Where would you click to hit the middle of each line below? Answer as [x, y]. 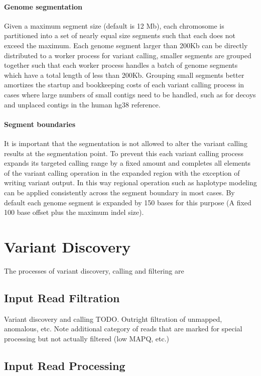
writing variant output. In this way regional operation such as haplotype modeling [130, 182]
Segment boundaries [40, 124]
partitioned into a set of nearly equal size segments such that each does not [120, 35]
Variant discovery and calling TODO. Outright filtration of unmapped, [113, 319]
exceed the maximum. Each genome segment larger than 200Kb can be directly [126, 45]
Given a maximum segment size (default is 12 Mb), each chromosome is [114, 25]
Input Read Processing [65, 365]
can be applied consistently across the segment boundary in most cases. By [119, 192]
